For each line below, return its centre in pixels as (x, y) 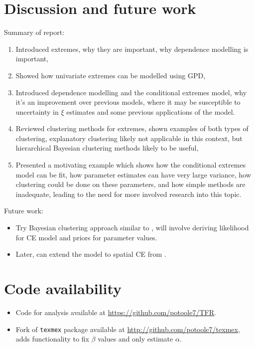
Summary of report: (34, 32)
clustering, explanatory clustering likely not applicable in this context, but (129, 138)
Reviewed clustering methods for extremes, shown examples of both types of (132, 128)
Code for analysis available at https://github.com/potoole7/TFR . (116, 312)
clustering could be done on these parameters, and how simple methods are (130, 184)
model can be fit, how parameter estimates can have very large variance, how (133, 174)
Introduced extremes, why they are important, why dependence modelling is (132, 49)
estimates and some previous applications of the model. (151, 111)
